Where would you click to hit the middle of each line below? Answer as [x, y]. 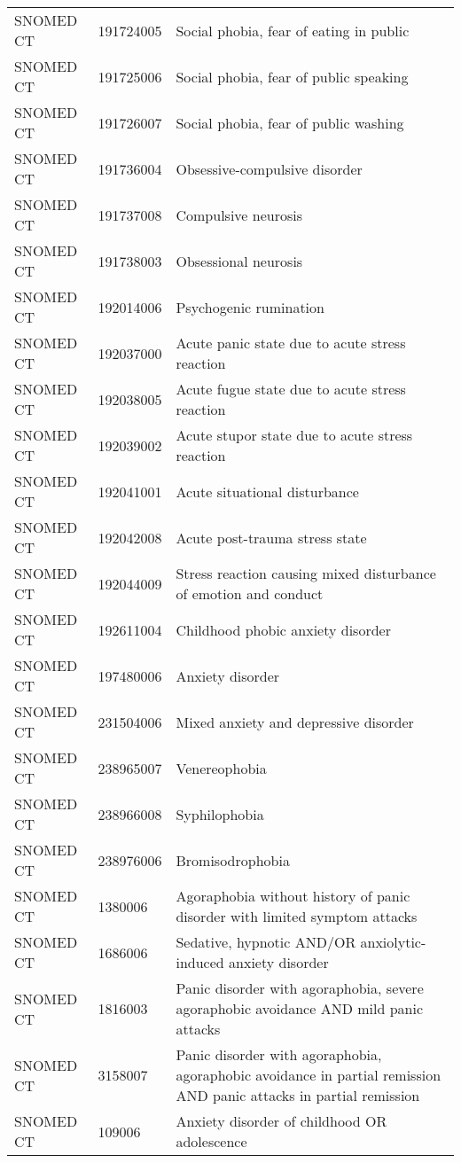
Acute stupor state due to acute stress [294, 435]
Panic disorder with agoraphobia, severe [300, 988]
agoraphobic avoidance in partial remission [309, 1075]
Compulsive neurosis [239, 215]
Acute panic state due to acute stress [291, 343]
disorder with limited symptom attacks [297, 916]
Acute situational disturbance [267, 491]
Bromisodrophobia [233, 860]
